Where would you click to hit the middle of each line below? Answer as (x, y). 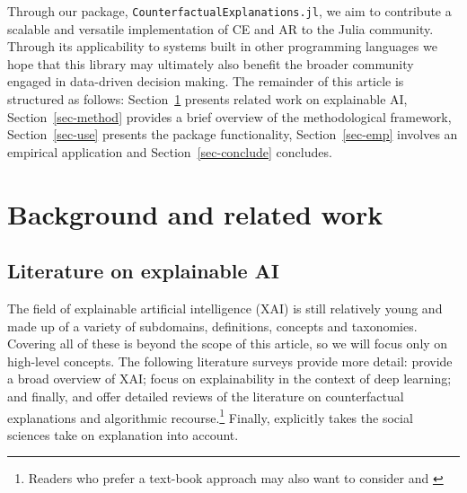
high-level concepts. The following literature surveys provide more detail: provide (230, 361)
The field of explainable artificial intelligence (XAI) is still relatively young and (225, 308)
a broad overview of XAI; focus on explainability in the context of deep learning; (229, 379)
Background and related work (195, 213)
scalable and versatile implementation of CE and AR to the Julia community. (220, 28)
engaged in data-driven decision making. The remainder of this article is (206, 81)
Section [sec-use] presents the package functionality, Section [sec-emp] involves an (233, 134)
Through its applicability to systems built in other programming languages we (222, 46)
